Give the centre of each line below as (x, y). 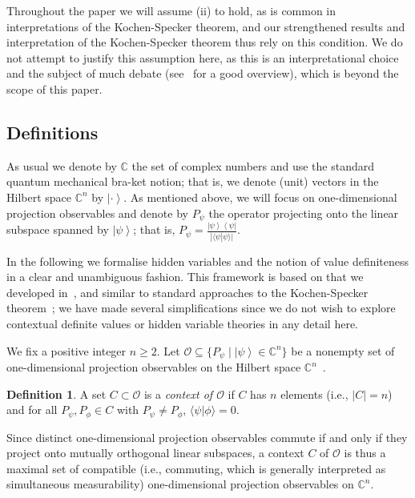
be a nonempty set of (343, 350)
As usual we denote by (62, 165)
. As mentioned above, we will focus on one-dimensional (260, 197)
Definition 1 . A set (56, 394)
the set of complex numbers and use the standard (253, 165)
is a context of (178, 394)
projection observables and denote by (97, 213)
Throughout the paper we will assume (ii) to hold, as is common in (171, 10)
